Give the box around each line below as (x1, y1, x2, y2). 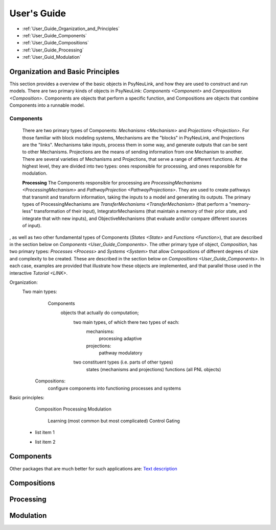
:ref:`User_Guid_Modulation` (22, 54, 81, 60)
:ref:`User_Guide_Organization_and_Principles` (22, 26, 120, 32)
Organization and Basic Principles (9, 67, 120, 76)
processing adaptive (99, 335, 142, 342)
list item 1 (35, 429, 55, 436)
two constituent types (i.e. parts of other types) (73, 359, 173, 365)
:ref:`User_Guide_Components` (22, 32, 87, 38)
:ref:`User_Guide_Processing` (22, 46, 84, 53)
